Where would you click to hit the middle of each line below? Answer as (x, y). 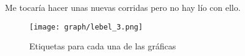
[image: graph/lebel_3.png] (86, 27)
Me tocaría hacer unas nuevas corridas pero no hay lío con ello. (123, 7)
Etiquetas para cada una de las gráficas (103, 46)
